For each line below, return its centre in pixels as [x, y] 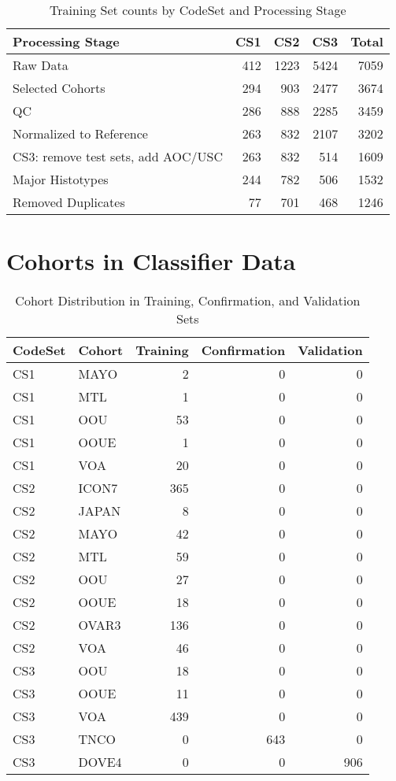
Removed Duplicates [69, 202]
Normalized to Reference [80, 133]
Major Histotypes [61, 179]
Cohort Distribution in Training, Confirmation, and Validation [188, 301]
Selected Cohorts [59, 88]
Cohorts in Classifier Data [151, 261]
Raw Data [41, 65]
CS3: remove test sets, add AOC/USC [118, 156]
